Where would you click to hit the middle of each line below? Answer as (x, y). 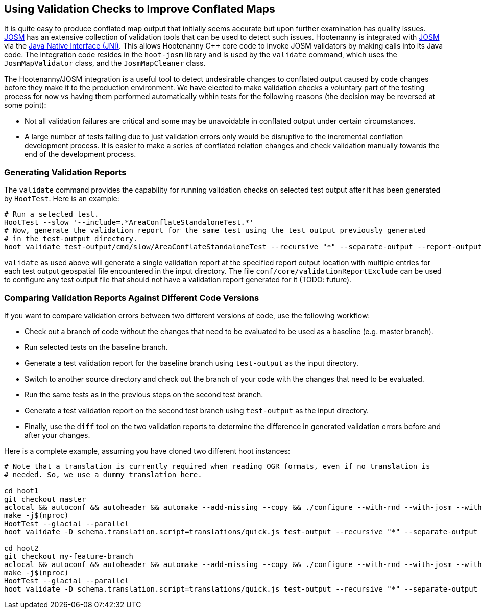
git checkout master (45, 499)
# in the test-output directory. (71, 239)
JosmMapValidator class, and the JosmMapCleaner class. (105, 63)
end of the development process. (80, 154)
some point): (25, 105)
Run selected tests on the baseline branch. (96, 347)
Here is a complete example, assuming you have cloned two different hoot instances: (147, 451)
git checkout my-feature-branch (69, 556)
